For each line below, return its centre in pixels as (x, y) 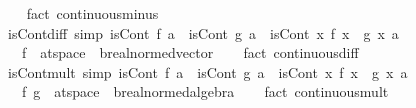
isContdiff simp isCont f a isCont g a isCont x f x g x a (203, 32)
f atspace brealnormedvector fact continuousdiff (190, 52)
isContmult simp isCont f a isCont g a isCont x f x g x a (207, 71)
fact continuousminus (92, 13)
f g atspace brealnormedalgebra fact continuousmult (205, 91)
